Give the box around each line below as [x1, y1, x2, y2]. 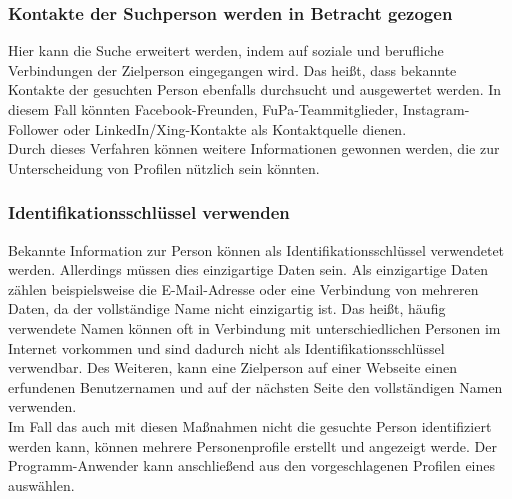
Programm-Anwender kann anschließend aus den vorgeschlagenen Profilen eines [8, 455, 496, 476]
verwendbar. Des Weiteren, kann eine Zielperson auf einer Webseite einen [8, 357, 458, 378]
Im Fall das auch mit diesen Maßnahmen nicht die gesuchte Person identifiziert [8, 415, 492, 436]
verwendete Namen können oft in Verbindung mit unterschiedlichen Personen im [8, 317, 501, 338]
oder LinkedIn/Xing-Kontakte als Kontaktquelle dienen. [63, 118, 407, 139]
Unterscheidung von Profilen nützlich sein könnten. [8, 157, 320, 178]
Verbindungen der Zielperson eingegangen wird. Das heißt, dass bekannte [8, 59, 457, 80]
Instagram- [402, 99, 470, 119]
